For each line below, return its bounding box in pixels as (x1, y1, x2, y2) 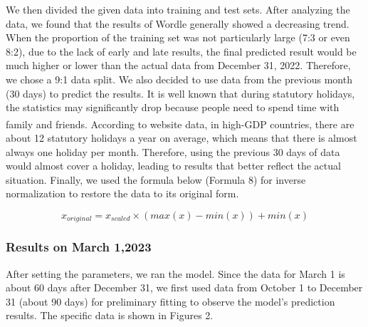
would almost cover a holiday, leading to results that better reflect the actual (6, 158, 341, 173)
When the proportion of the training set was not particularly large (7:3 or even (6, 30, 350, 45)
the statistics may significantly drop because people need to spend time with (6, 100, 340, 115)
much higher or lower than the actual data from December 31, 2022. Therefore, (6, 58, 351, 73)
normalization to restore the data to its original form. (6, 186, 239, 201)
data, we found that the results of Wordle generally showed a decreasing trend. (6, 16, 349, 31)
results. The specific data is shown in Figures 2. (6, 308, 214, 323)
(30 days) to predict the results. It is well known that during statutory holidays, (6, 85, 355, 100)
